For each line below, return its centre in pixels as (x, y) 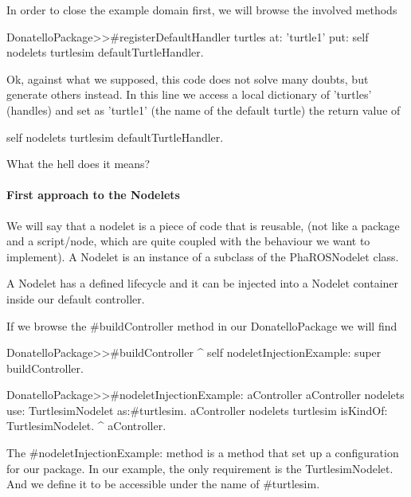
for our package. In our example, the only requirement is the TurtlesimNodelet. (200, 468)
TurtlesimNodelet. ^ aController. (86, 426)
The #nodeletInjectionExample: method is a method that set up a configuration (203, 453)
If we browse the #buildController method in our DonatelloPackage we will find (202, 325)
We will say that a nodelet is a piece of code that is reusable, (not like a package (203, 225)
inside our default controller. (76, 298)
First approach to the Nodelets (93, 195)
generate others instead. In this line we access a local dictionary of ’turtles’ (189, 94)
